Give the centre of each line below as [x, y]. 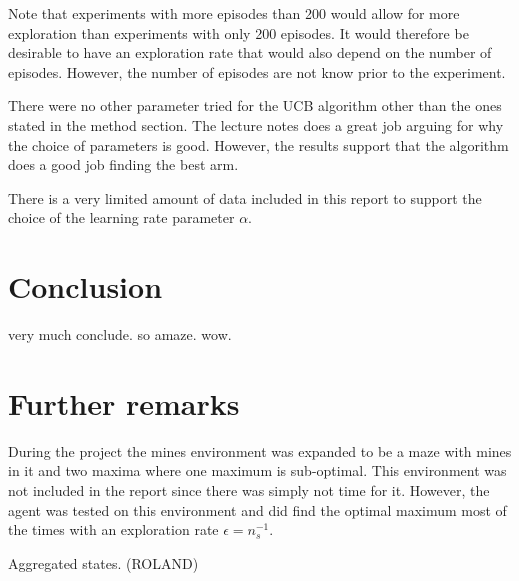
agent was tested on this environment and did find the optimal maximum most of [257, 509]
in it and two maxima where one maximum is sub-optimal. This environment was [257, 470]
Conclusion [85, 286]
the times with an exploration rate [113, 529]
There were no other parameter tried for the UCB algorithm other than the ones [255, 105]
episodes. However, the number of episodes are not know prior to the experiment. [257, 71]
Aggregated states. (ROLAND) [103, 562]
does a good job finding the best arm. [123, 164]
